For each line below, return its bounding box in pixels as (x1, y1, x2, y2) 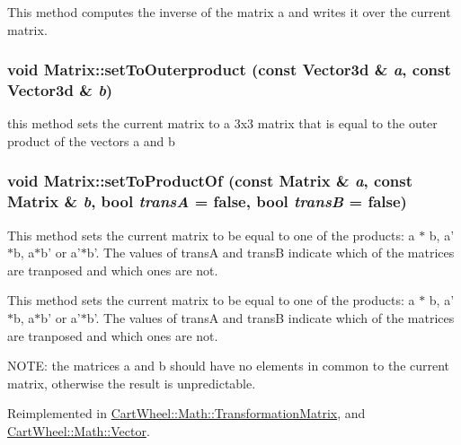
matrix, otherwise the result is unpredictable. (7, 373, 256, 392)
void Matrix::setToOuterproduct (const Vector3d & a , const (7, 58, 451, 81)
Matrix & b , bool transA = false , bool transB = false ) (7, 190, 407, 213)
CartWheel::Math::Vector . (7, 422, 150, 440)
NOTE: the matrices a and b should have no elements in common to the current (7, 356, 450, 375)
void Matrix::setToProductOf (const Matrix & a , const (7, 170, 413, 192)
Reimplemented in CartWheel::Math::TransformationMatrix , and (7, 404, 366, 423)
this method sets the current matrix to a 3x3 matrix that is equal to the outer (7, 114, 438, 133)
